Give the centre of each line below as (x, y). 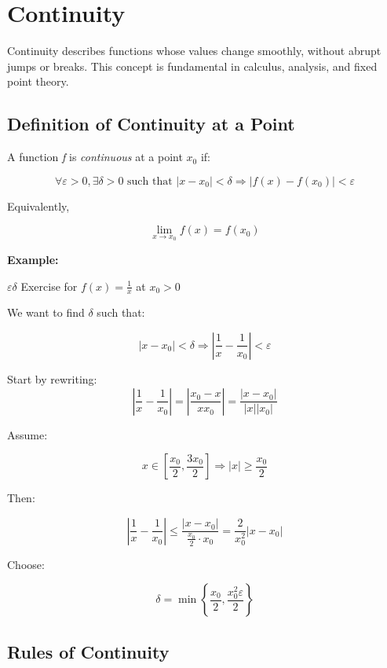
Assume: (27, 434)
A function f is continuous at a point (95, 157)
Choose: (26, 564)
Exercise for (49, 286)
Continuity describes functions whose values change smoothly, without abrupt (194, 51)
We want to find (46, 312)
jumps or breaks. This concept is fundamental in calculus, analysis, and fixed (192, 66)
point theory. (38, 81)
